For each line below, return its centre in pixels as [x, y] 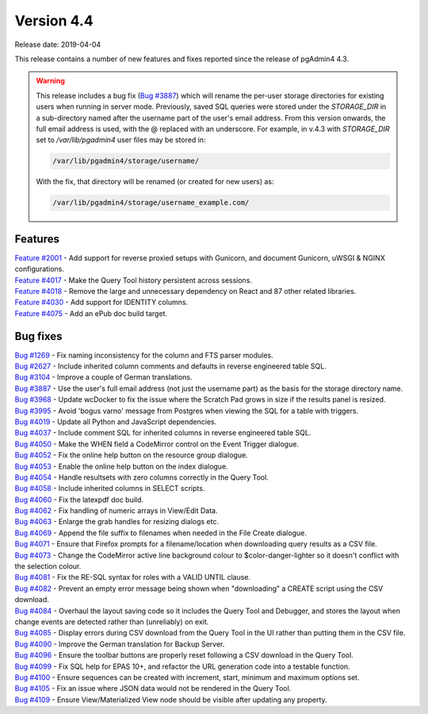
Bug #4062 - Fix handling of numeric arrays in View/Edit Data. [116, 511]
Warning [50, 81]
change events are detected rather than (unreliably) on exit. [112, 621]
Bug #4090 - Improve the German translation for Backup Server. [120, 644]
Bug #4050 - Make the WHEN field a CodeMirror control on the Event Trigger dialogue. [157, 444]
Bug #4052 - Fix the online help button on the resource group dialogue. [132, 455]
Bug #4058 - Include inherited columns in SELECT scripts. [110, 488]
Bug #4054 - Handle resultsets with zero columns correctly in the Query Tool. [141, 477]
